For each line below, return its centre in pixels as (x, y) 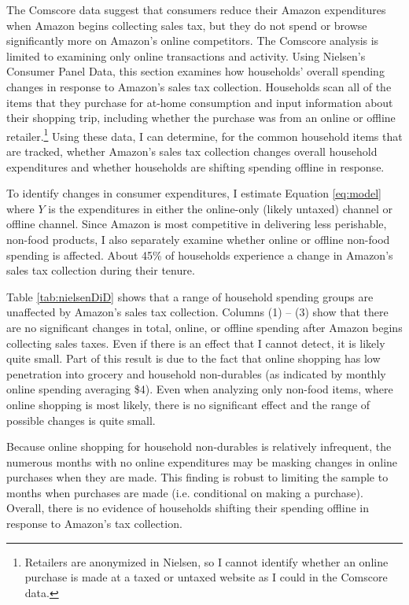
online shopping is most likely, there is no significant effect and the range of (188, 404)
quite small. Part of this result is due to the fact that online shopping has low (193, 358)
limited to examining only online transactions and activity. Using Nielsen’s (186, 55)
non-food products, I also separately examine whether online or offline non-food (198, 239)
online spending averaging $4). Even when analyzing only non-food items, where (200, 389)
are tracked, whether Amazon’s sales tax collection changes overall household (192, 151)
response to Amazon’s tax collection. (94, 524)
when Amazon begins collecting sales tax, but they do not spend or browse (187, 25)
